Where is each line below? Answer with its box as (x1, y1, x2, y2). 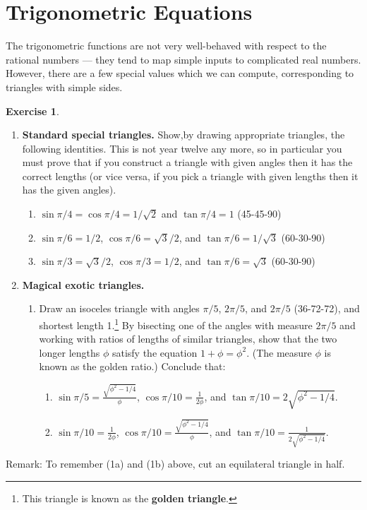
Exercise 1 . (6, 103, 59, 118)
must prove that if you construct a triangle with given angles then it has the (22, 155, 353, 170)
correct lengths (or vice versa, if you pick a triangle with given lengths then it (22, 168, 359, 183)
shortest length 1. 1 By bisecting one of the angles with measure (39, 316, 313, 332)
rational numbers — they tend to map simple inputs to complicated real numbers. (6, 52, 361, 66)
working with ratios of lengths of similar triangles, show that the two (39, 331, 337, 346)
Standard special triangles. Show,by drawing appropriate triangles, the (22, 127, 345, 142)
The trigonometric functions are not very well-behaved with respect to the (6, 38, 327, 53)
